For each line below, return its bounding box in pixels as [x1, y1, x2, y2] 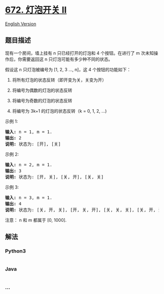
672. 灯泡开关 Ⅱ [5, 4, 67, 16]
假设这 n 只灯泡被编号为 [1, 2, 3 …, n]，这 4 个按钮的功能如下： [5, 66, 131, 72]
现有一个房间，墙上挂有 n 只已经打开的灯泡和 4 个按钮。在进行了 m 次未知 [5, 50, 154, 56]
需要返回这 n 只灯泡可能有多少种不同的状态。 [21, 56, 113, 62]
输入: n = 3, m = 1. [5, 195, 53, 200]
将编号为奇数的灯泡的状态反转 [12, 98, 72, 103]
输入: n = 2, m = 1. [5, 162, 53, 167]
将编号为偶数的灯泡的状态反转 [12, 87, 72, 93]
